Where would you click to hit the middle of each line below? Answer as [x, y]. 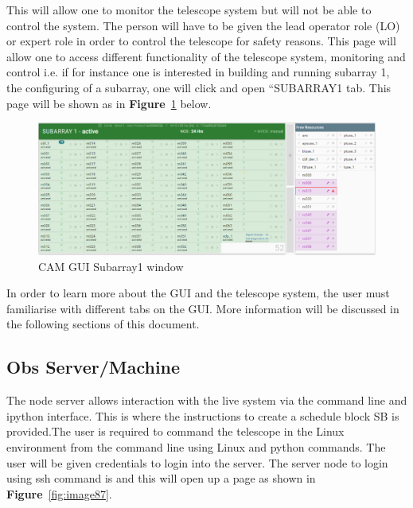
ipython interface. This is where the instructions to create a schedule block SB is [203, 415]
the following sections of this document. [103, 324]
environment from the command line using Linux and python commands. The [196, 446]
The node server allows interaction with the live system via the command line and [207, 400]
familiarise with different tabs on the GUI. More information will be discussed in [203, 308]
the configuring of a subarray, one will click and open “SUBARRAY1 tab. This [199, 87]
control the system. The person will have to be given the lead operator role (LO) [203, 25]
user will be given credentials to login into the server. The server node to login [197, 462]
